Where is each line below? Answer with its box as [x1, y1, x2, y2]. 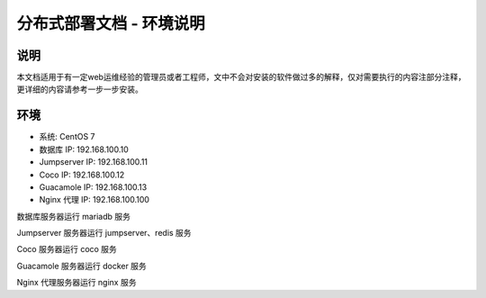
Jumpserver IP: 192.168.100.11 [39, 157, 148, 167]
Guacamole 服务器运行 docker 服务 [16, 260, 148, 271]
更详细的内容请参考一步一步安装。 [16, 84, 143, 95]
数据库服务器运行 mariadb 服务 [16, 211, 130, 221]
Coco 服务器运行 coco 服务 [16, 244, 117, 255]
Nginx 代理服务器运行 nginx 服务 [16, 277, 137, 288]
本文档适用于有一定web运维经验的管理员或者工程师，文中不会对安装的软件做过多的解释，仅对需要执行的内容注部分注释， [16, 72, 466, 83]
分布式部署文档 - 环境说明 [16, 14, 206, 33]
